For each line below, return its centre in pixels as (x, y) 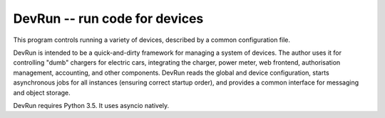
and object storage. (42, 92)
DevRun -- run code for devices (108, 18)
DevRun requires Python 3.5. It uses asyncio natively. (91, 105)
